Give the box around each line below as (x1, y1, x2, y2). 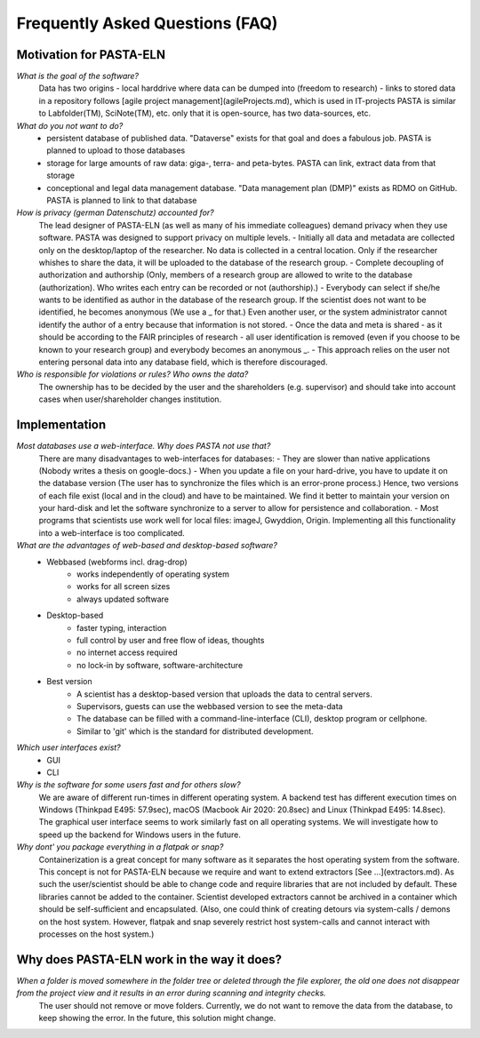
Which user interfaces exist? (16, 742, 122, 753)
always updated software (76, 594, 169, 604)
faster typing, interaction (76, 622, 167, 633)
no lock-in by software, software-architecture (76, 659, 244, 670)
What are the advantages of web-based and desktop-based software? (16, 540, 277, 551)
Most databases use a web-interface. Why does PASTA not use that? (16, 441, 271, 451)
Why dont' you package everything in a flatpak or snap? (16, 842, 224, 852)
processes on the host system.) (38, 929, 155, 939)
